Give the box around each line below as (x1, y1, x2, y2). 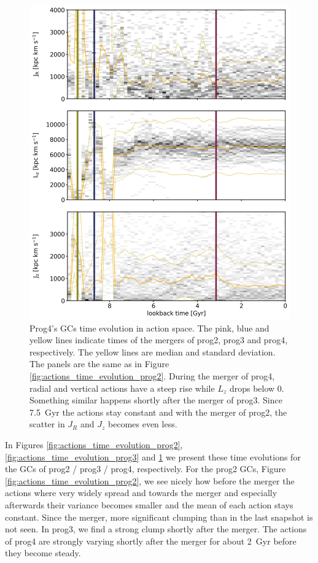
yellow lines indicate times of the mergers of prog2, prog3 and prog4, (29, 333, 288, 346)
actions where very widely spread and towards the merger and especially (5, 486, 277, 499)
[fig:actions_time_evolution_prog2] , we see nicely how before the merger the (5, 474, 295, 487)
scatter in (29, 417, 65, 430)
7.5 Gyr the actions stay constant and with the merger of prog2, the (29, 405, 287, 418)
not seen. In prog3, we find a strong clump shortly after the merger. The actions (5, 522, 307, 535)
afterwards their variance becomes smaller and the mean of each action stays (5, 498, 293, 511)
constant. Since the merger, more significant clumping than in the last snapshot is (5, 510, 313, 523)
